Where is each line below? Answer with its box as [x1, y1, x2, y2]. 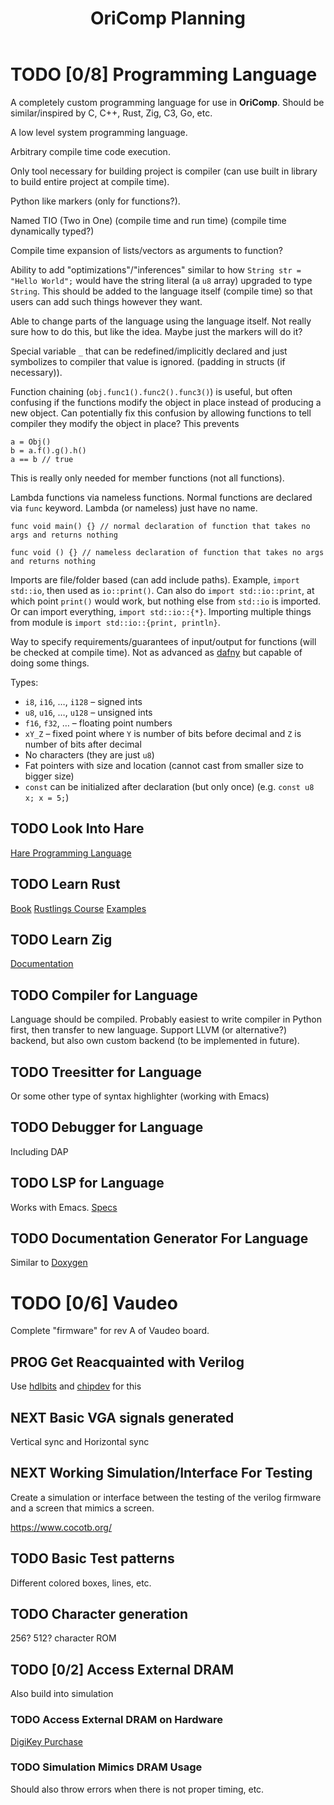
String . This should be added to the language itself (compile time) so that [10, 285, 313, 297]
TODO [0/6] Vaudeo [10, 1292, 178, 1314]
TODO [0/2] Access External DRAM [10, 1661, 235, 1678]
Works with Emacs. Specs [10, 1201, 118, 1213]
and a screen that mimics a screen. [10, 1502, 155, 1514]
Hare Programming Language [10, 847, 132, 859]
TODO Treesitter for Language [10, 1063, 202, 1081]
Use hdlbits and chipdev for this [10, 1380, 142, 1392]
